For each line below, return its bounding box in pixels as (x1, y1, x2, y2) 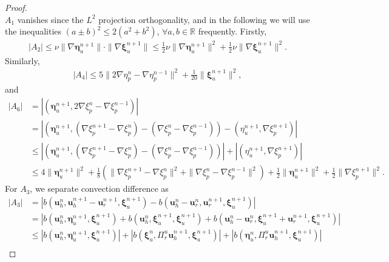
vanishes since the (17, 13, 84, 25)
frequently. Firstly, (198, 25, 267, 38)
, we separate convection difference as (30, 182, 169, 195)
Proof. (5, 1, 27, 13)
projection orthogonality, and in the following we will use (98, 13, 310, 25)
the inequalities (5, 25, 62, 38)
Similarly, (5, 54, 40, 67)
